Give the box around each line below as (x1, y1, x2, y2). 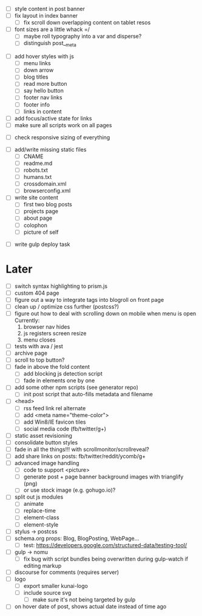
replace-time (23, 507, 56, 514)
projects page (23, 208, 59, 215)
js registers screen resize (23, 329, 87, 337)
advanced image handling (14, 460, 79, 467)
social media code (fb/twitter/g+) (23, 425, 107, 432)
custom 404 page (14, 289, 59, 296)
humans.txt (23, 173, 52, 181)
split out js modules (14, 493, 64, 501)
